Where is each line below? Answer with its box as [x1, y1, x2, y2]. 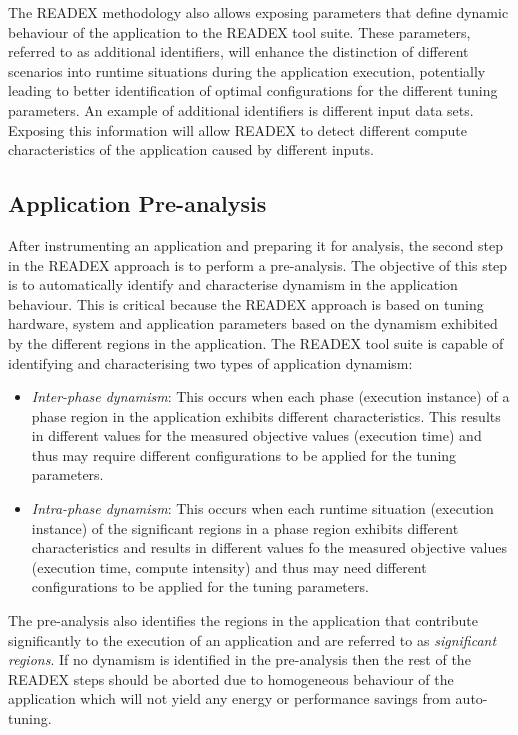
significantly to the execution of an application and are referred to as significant [8, 629, 497, 650]
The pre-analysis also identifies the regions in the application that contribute [8, 610, 478, 631]
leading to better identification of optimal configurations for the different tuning [8, 80, 498, 101]
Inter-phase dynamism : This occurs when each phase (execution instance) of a [31, 386, 510, 407]
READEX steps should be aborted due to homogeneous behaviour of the [8, 668, 454, 689]
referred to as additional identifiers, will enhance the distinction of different [8, 41, 469, 62]
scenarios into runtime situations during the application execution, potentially [8, 60, 486, 81]
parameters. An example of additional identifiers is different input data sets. [8, 99, 474, 120]
